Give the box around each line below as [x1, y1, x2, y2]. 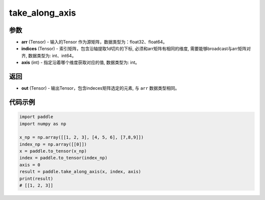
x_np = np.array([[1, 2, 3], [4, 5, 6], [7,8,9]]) [19, 135, 144, 140]
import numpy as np [19, 121, 66, 126]
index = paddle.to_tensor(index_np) [19, 155, 108, 161]
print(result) [19, 175, 53, 181]
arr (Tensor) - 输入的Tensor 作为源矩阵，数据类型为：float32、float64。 [21, 39, 167, 45]
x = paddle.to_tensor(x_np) [19, 149, 87, 154]
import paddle [19, 114, 53, 120]
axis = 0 [19, 162, 41, 168]
